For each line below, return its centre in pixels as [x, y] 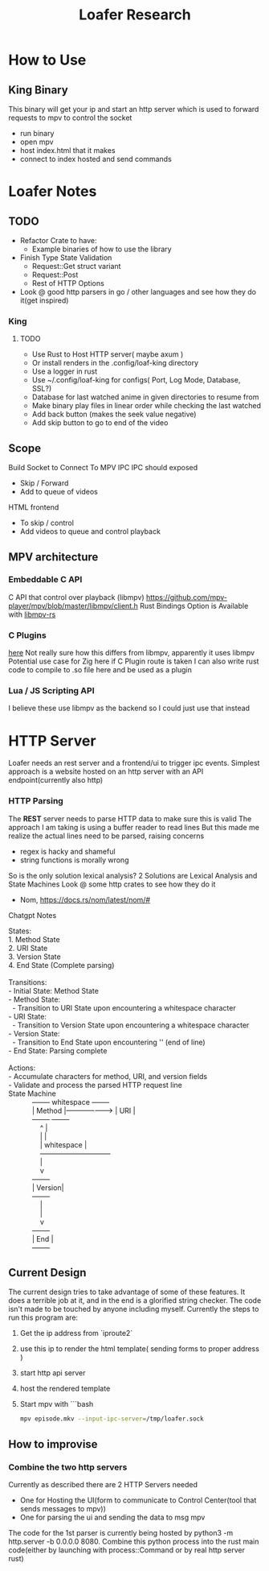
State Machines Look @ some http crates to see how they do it [112, 884]
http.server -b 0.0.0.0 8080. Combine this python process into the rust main [134, 1541]
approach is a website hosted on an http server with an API [106, 771]
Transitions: [28, 982]
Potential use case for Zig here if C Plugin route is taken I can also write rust [134, 661]
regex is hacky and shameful [67, 851]
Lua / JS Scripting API [51, 691]
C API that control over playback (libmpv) [76, 597]
